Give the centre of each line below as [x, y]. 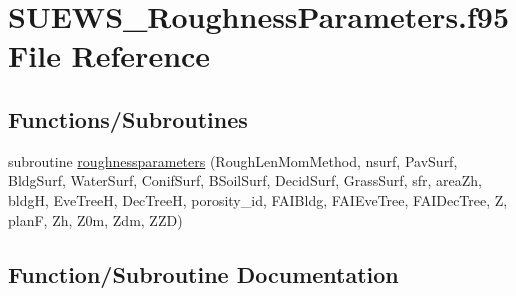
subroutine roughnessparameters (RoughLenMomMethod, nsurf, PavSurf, [233, 160]
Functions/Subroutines [128, 118]
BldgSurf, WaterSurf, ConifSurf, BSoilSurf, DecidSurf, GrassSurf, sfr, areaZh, [245, 180]
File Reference [109, 55]
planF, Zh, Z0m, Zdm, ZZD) [95, 219]
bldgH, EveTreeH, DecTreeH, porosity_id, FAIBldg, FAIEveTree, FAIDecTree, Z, [258, 199]
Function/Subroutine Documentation [203, 273]
